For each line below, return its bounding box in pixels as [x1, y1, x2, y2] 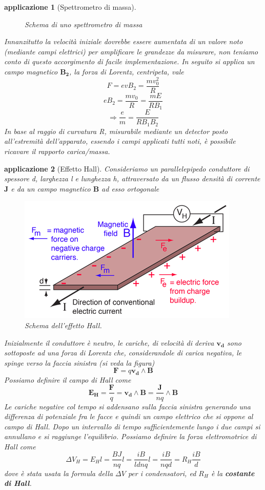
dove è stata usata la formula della [4, 467, 113, 478]
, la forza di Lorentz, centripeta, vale [69, 66, 184, 77]
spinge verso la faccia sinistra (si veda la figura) [4, 357, 155, 368]
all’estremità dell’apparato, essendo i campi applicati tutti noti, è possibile [4, 136, 236, 146]
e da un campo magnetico [11, 183, 91, 194]
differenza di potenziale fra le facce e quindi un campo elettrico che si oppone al [4, 411, 253, 422]
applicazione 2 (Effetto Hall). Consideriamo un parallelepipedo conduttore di [4, 163, 250, 174]
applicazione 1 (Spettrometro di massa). [4, 2, 136, 12]
